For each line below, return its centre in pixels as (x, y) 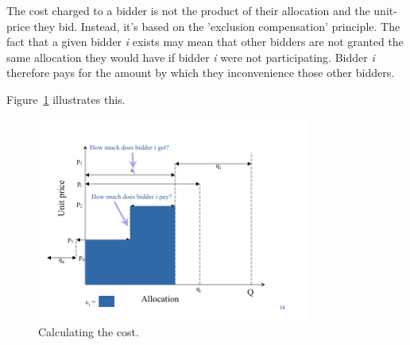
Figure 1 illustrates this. (66, 99)
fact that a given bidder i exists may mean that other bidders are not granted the (205, 42)
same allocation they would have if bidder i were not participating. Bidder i (191, 57)
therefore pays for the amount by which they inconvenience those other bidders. (201, 73)
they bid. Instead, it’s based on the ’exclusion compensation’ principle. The (217, 26)
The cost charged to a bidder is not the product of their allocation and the (188, 10)
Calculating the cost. (89, 331)
